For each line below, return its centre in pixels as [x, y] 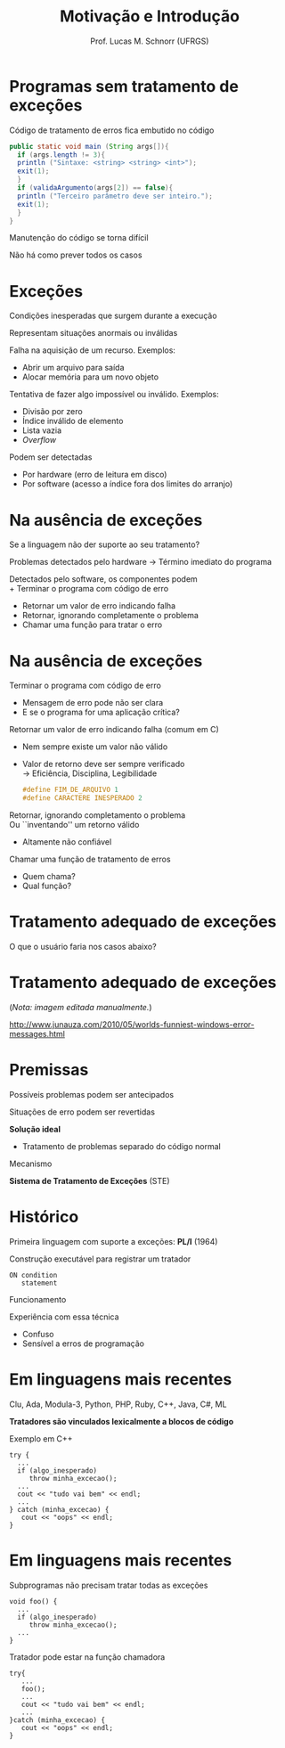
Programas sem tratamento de [124, 86]
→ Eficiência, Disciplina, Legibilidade [90, 773]
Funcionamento [38, 1299]
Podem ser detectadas [51, 457]
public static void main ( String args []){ [89, 146]
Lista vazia [42, 430]
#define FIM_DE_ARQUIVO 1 [70, 790]
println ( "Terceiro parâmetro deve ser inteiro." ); [115, 196]
